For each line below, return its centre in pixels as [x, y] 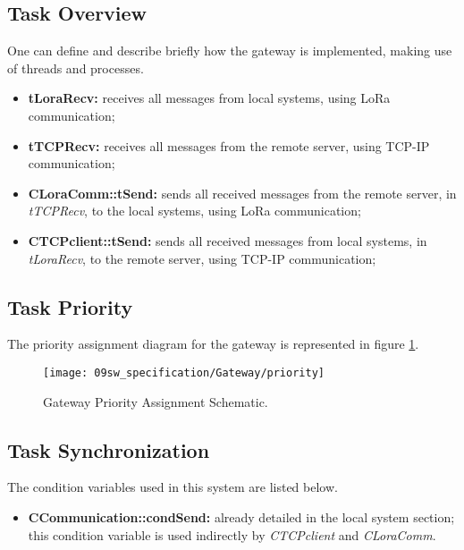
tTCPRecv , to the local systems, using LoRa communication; [194, 211]
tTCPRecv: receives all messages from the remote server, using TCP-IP [229, 145]
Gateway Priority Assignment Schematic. [156, 401]
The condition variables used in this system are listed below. [173, 487]
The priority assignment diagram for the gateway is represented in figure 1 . [213, 344]
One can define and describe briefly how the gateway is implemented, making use [230, 51]
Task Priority [70, 306]
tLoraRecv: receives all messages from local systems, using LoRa [209, 98]
